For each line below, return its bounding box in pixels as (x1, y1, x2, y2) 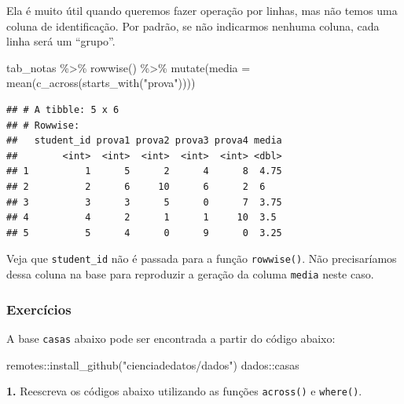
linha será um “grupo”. (6, 33, 116, 49)
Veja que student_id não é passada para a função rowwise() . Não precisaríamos (6, 250, 397, 267)
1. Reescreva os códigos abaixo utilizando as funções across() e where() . (6, 383, 362, 399)
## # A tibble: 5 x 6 (6, 104, 119, 115)
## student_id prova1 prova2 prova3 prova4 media (6, 135, 282, 147)
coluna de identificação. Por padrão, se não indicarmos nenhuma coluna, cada (6, 17, 380, 34)
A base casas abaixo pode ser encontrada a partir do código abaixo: (6, 329, 336, 346)
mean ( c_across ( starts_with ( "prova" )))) (6, 75, 196, 91)
